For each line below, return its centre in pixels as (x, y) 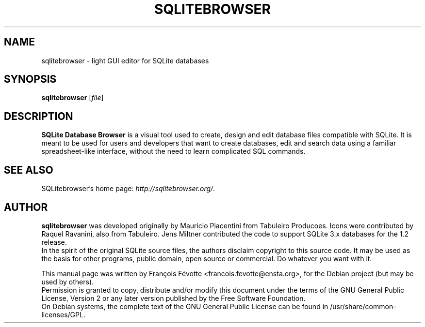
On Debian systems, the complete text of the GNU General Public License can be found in (185, 306)
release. (54, 242)
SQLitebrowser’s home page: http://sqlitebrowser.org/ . (128, 189)
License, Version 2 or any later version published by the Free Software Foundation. (173, 298)
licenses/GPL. (63, 314)
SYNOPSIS (30, 79)
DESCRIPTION (39, 116)
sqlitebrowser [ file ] (73, 98)
